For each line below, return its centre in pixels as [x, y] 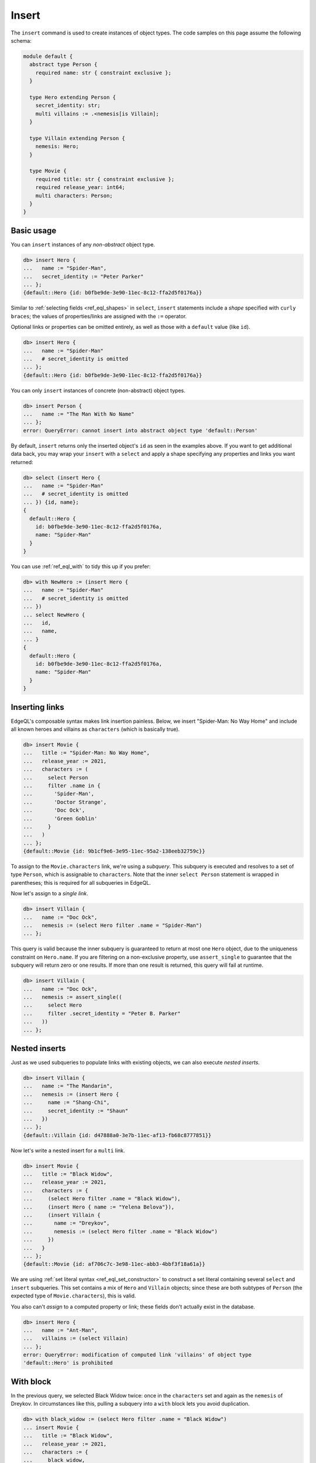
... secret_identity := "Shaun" [76, 1111]
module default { [48, 56]
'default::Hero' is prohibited [68, 1363]
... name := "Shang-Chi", [66, 1103]
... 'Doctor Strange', [65, 802]
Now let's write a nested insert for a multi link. [68, 1151]
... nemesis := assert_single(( [73, 997]
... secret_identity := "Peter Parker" [83, 276]
